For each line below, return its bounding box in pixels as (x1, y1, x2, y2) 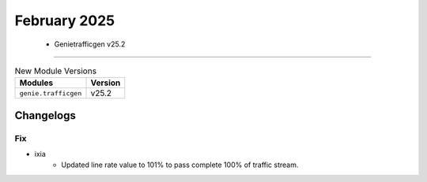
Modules (19, 77, 54, 88)
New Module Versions (14, 65, 97, 76)
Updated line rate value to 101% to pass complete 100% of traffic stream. (61, 160, 299, 169)
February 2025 (14, 12, 115, 29)
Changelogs (14, 109, 77, 122)
